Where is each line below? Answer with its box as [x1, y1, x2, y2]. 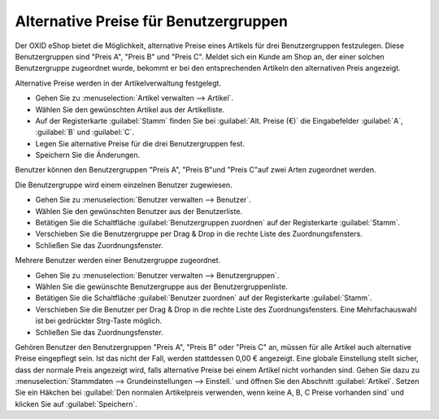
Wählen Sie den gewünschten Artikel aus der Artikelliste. [35, 104, 225, 114]
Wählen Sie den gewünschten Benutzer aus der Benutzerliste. [35, 206, 243, 216]
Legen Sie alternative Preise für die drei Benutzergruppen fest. [35, 138, 246, 148]
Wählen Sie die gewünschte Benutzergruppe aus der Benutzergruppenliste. [35, 282, 288, 291]
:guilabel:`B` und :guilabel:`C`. [35, 127, 134, 137]
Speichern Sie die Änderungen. [35, 151, 141, 160]
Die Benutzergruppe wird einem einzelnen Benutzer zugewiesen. [15, 180, 233, 190]
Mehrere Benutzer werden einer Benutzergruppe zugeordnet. [15, 255, 221, 265]
